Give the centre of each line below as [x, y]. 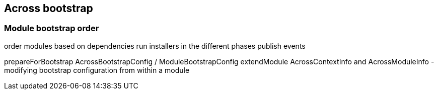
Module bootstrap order [52, 28]
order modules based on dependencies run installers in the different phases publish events [155, 46]
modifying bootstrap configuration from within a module [97, 70]
